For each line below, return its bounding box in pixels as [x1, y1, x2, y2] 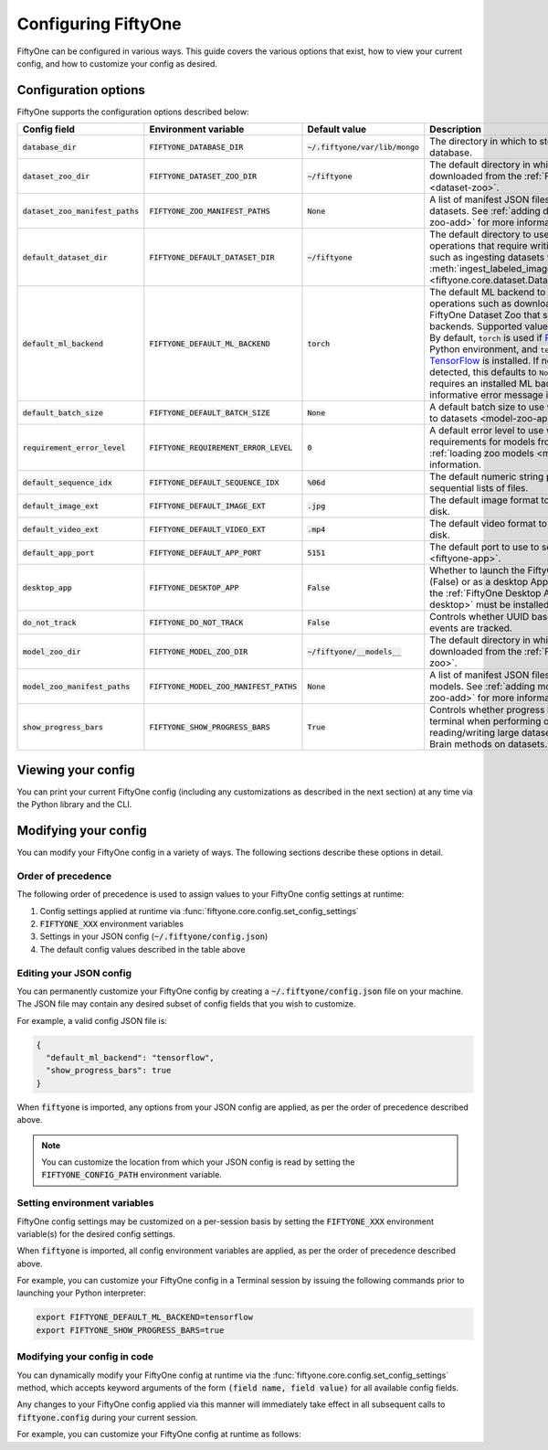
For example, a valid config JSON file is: [16, 1015, 168, 1026]
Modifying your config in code [16, 1350, 154, 1363]
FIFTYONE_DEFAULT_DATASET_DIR [149, 252, 275, 262]
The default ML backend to [429, 286, 546, 299]
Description [429, 123, 482, 136]
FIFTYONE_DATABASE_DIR [149, 142, 244, 152]
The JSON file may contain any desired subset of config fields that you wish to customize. [16, 998, 356, 1009]
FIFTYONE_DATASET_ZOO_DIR [149, 171, 258, 181]
